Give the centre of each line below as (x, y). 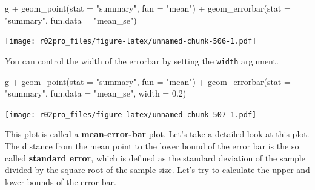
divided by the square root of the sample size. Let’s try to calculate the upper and (157, 170)
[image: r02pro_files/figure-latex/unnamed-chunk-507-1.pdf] (131, 114)
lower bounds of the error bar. (61, 181)
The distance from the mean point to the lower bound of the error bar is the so (152, 145)
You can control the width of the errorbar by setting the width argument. (142, 60)
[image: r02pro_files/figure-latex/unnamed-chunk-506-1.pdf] (131, 42)
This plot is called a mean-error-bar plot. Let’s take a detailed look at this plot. (157, 134)
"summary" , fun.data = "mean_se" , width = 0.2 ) (96, 93)
